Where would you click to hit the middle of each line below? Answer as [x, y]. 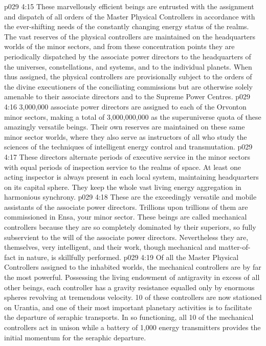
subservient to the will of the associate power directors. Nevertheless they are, [126, 237]
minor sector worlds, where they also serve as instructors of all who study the [126, 136]
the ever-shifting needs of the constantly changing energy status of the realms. [127, 26]
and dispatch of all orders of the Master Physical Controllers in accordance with [130, 16]
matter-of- [235, 247]
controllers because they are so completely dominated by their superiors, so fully [130, 227]
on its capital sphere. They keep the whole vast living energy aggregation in [123, 187]
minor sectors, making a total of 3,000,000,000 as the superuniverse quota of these [133, 116]
